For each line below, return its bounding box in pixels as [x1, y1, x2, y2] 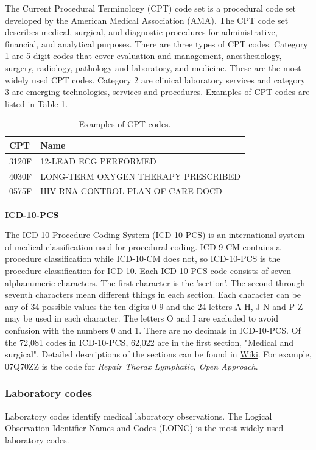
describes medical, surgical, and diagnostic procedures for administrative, [5, 26, 278, 38]
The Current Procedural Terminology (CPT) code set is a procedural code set [5, 2, 297, 14]
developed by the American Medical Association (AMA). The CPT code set [5, 13, 289, 26]
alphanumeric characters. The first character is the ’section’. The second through [5, 276, 305, 289]
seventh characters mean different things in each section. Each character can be [5, 288, 301, 301]
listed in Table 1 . [5, 97, 68, 110]
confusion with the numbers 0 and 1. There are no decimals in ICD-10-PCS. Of [5, 323, 301, 336]
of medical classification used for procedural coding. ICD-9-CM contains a [5, 240, 281, 253]
